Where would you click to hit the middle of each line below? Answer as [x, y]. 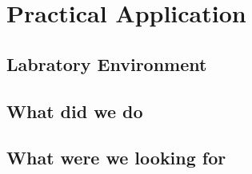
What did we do [75, 111]
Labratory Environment [107, 63]
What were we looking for [116, 158]
